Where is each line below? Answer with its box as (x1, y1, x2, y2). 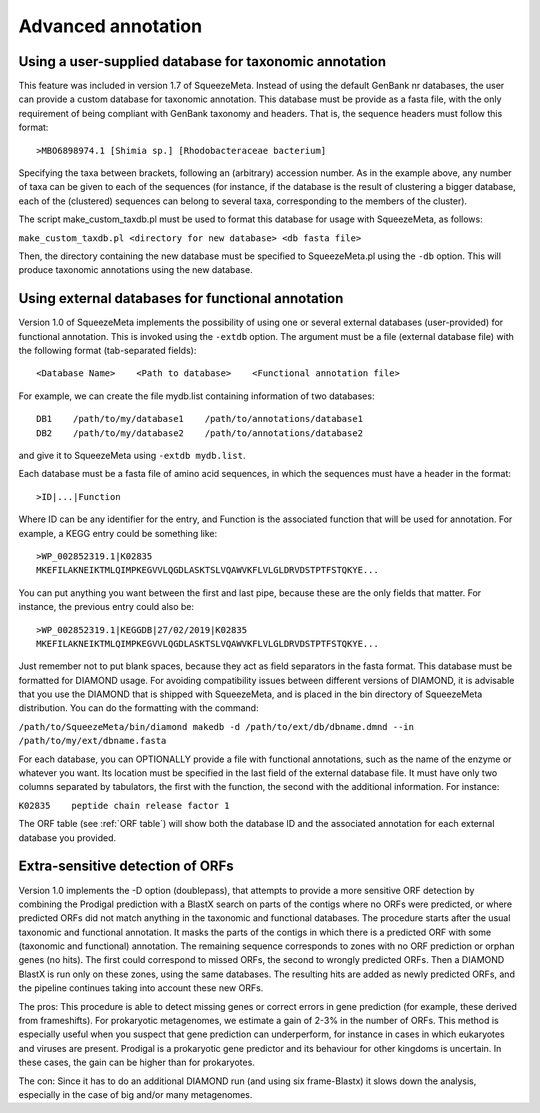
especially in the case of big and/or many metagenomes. (18, 1088, 253, 1100)
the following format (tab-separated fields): (18, 345, 197, 357)
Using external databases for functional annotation (18, 290, 344, 307)
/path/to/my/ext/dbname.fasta (18, 735, 167, 747)
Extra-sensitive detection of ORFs (18, 858, 234, 875)
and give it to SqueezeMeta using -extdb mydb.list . (18, 450, 246, 461)
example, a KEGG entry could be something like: (18, 527, 218, 539)
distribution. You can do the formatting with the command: (18, 702, 259, 714)
